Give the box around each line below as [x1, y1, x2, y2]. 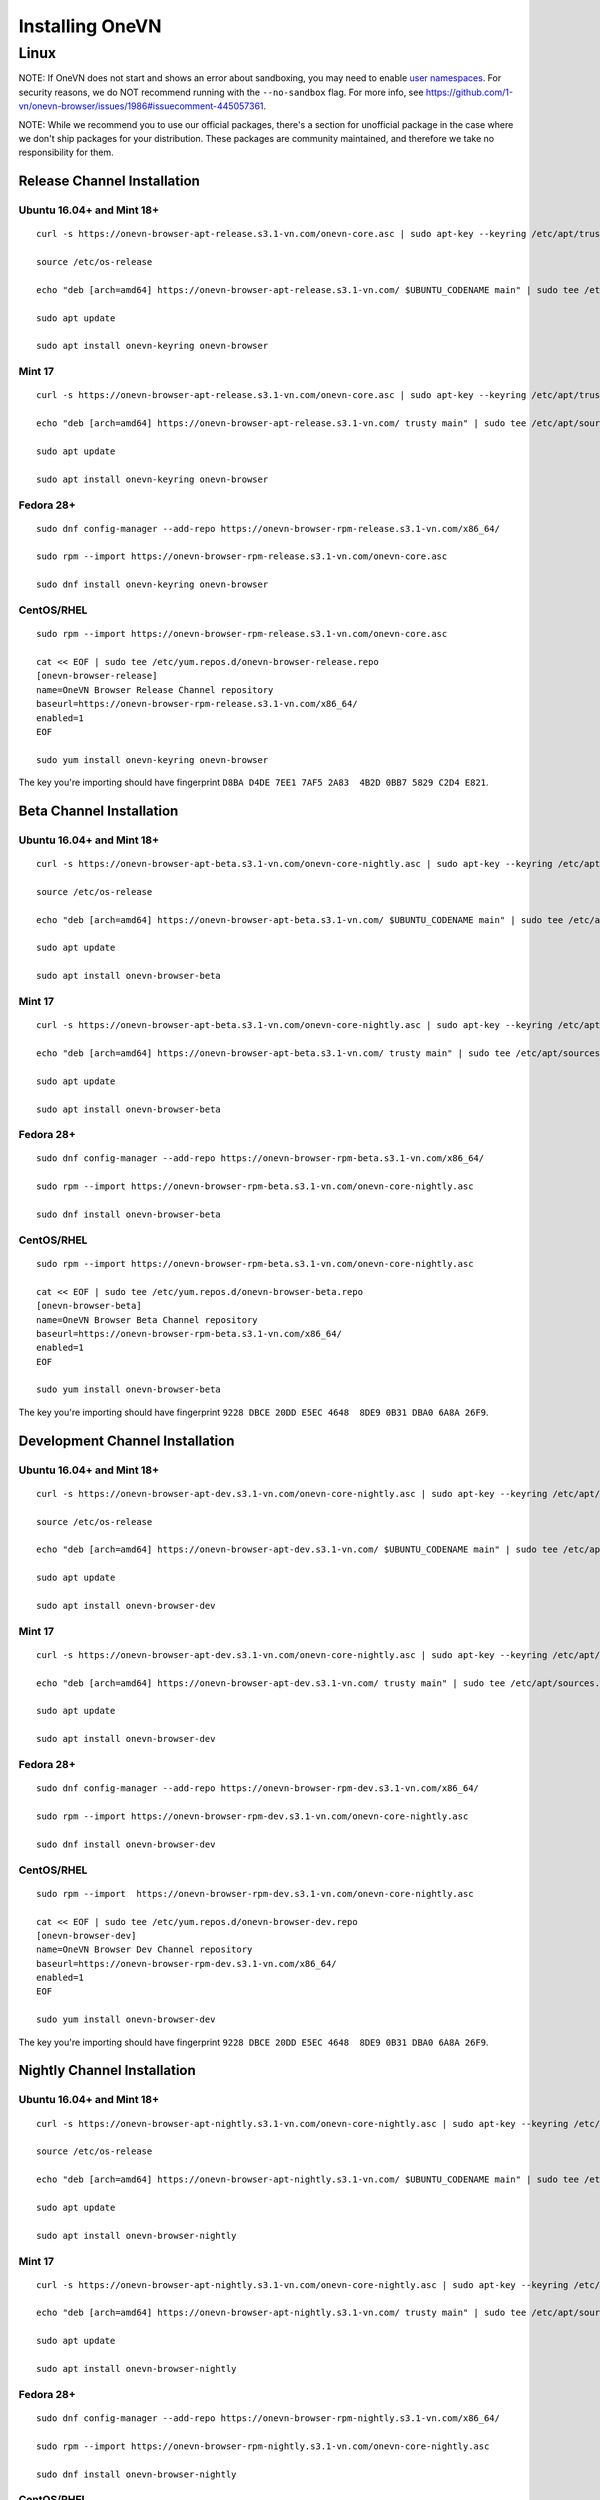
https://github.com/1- [425, 86, 514, 98]
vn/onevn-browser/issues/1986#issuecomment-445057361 [18, 100, 264, 112]
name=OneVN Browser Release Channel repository [36, 684, 274, 695]
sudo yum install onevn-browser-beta [36, 1384, 222, 1395]
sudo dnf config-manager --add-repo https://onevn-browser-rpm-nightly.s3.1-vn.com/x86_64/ [36, 2412, 500, 2424]
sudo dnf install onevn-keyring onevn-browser [36, 579, 269, 590]
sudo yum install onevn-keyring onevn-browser [36, 754, 269, 765]
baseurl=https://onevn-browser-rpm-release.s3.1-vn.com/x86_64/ [36, 698, 359, 710]
